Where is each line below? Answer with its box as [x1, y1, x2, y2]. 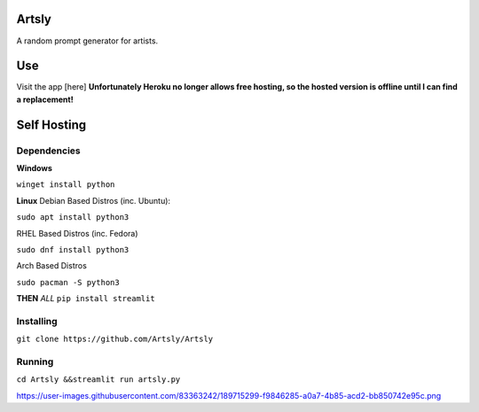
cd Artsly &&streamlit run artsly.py [16, 375, 181, 385]
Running [16, 355, 54, 368]
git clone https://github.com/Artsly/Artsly [16, 334, 214, 345]
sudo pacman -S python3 [16, 277, 120, 287]
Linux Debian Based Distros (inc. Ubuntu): [16, 195, 171, 206]
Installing [16, 315, 58, 327]
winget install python [16, 180, 115, 190]
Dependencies [16, 144, 82, 157]
